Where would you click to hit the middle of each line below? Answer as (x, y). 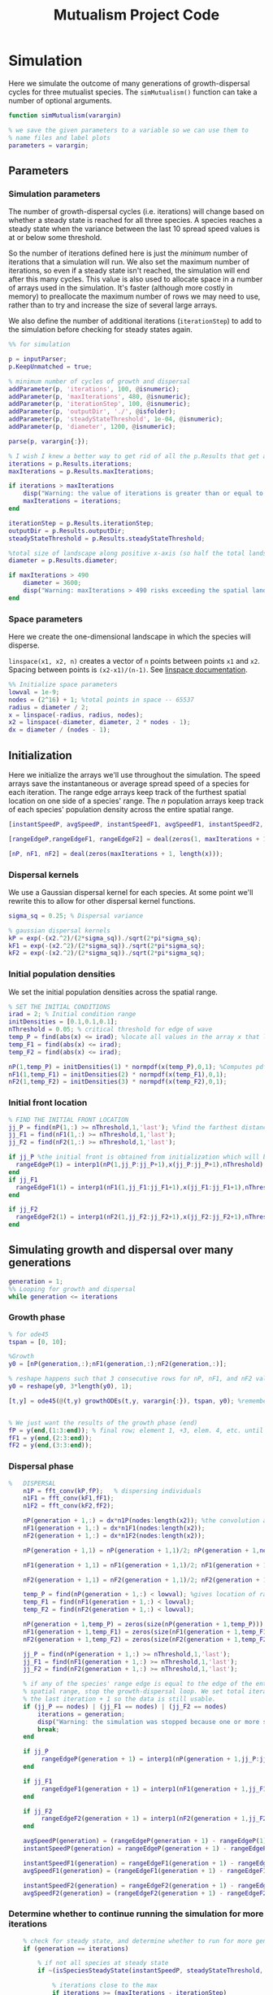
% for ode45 (28, 1334)
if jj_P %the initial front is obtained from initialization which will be (139, 1157)
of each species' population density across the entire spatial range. (121, 809)
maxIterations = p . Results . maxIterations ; (81, 471)
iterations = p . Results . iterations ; (70, 464)
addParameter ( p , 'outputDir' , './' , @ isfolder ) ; (92, 412)
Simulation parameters (54, 194)
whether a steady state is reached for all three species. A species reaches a (135, 220)
